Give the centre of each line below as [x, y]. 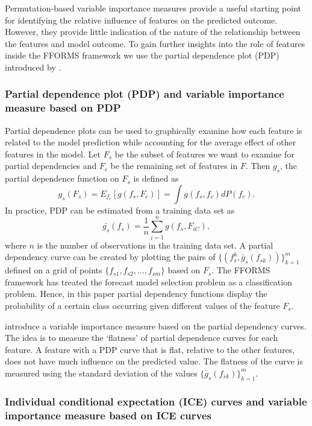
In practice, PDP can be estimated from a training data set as [120, 210]
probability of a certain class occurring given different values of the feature [142, 305]
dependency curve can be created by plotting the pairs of [110, 257]
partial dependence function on [62, 178]
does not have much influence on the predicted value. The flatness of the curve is [154, 361]
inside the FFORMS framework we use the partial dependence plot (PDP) [142, 55]
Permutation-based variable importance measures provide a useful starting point [153, 8]
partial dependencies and [51, 166]
